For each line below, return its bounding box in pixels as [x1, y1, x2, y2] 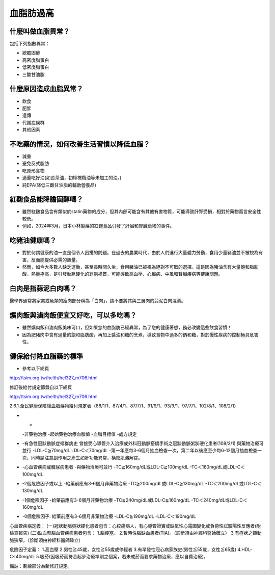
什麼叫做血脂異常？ [9, 27, 70, 36]
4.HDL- [237, 546, 253, 553]
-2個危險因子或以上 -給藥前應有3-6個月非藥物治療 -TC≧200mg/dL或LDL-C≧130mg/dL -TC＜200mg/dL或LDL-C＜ [22, 480, 262, 486]
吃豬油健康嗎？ [9, 236, 57, 245]
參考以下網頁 [22, 365, 49, 372]
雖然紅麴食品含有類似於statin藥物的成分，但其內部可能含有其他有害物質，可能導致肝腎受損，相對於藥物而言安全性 [22, 208, 262, 215]
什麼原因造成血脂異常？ [9, 85, 84, 93]
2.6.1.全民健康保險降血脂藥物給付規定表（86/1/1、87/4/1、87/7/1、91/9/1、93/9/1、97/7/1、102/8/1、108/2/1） [9, 403, 239, 409]
